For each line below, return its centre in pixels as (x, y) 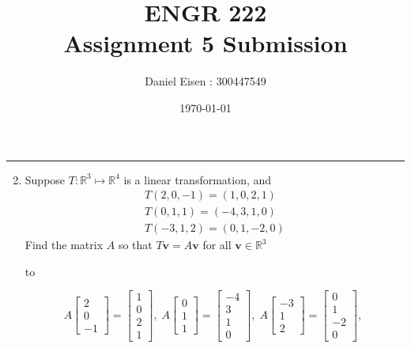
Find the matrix (64, 245)
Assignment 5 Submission (205, 43)
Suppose (45, 179)
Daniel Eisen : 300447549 (205, 81)
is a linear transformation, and (198, 179)
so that (135, 245)
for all (217, 245)
